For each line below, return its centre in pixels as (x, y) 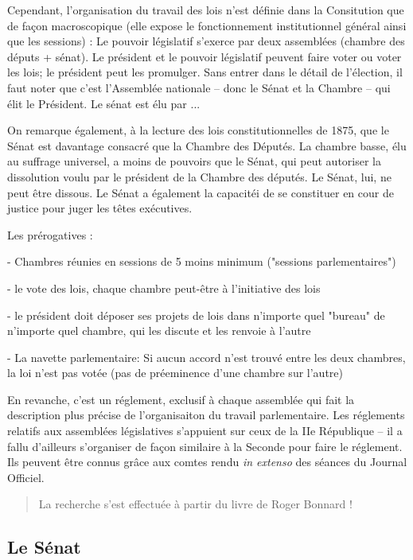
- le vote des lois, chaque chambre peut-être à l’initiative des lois (164, 288)
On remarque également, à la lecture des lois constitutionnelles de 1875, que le (198, 130)
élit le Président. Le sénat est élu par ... (104, 103)
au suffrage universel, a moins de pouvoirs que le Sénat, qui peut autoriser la (194, 161)
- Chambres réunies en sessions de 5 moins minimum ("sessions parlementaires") (202, 261)
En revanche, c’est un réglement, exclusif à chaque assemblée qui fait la (181, 399)
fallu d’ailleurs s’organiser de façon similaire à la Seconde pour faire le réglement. (205, 446)
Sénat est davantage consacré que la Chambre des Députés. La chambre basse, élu (207, 145)
